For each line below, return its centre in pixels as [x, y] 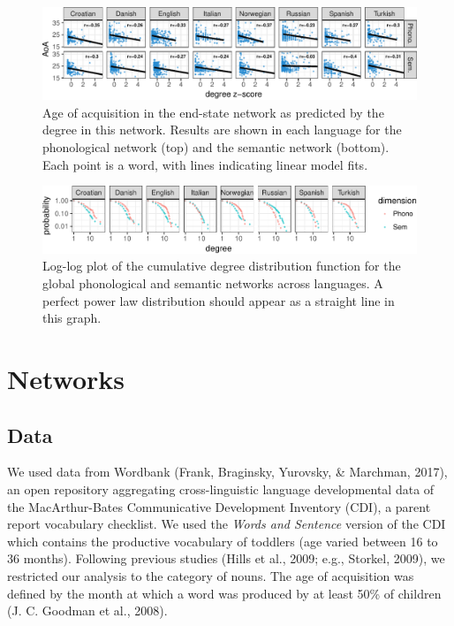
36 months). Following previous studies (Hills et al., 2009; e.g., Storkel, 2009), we [226, 558]
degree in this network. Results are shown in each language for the [222, 130]
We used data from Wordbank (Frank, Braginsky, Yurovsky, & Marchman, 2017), [227, 472]
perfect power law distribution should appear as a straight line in [219, 300]
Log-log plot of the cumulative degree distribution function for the [222, 266]
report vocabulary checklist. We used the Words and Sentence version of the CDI [227, 524]
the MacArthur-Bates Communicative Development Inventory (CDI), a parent [219, 506]
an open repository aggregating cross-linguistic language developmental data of [221, 489]
